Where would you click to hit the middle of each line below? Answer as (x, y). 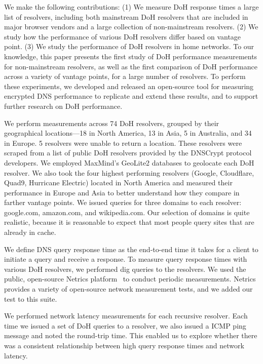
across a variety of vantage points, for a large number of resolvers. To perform (125, 76)
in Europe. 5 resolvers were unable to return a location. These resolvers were (123, 143)
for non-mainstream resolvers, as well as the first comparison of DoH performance (131, 66)
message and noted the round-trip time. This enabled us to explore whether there (131, 335)
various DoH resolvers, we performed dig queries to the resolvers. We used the (125, 269)
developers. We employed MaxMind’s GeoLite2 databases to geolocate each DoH (129, 162)
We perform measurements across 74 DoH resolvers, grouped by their (112, 123)
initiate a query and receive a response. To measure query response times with (126, 259)
